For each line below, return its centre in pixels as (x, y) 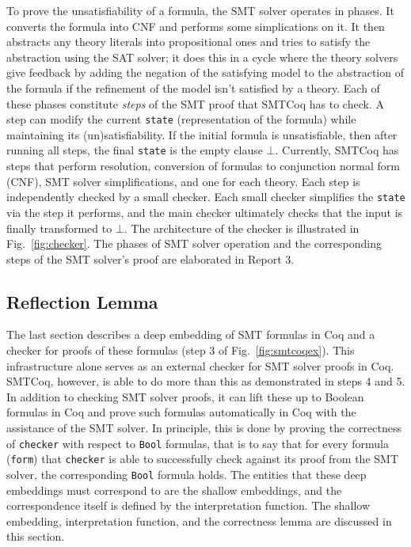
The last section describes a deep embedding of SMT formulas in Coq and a (191, 334)
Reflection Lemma (82, 301)
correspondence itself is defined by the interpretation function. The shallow (188, 505)
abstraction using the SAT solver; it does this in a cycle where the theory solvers (202, 57)
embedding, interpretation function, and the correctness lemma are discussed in (199, 520)
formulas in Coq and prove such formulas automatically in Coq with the (181, 412)
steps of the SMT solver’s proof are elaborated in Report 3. (150, 258)
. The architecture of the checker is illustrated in (242, 228)
